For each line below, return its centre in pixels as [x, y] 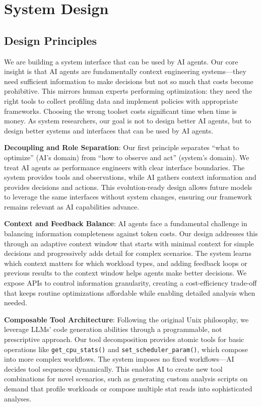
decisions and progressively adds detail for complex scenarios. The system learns [128, 253]
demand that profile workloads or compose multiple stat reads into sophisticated [128, 389]
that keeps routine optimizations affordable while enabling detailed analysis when [130, 292]
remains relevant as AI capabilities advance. [72, 206]
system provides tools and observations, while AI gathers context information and [130, 177]
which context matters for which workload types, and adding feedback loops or [126, 263]
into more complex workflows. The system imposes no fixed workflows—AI [119, 359]
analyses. [18, 398]
